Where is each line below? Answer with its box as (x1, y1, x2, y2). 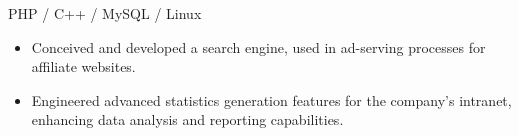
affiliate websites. (31, 56, 136, 77)
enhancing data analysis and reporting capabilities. (31, 109, 344, 130)
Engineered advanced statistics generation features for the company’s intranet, (31, 89, 512, 110)
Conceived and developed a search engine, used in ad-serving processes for (31, 36, 486, 57)
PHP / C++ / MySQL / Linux (8, 3, 202, 23)
